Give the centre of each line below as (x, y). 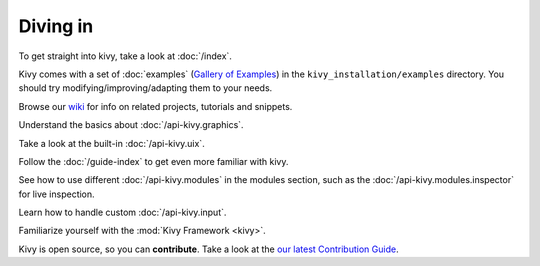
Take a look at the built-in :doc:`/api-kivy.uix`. (111, 143)
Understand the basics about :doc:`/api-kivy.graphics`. (131, 125)
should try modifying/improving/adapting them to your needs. (145, 88)
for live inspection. (56, 194)
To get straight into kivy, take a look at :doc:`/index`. (125, 56)
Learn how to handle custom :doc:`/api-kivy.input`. (122, 212)
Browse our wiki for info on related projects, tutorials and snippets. (155, 106)
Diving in (56, 26)
